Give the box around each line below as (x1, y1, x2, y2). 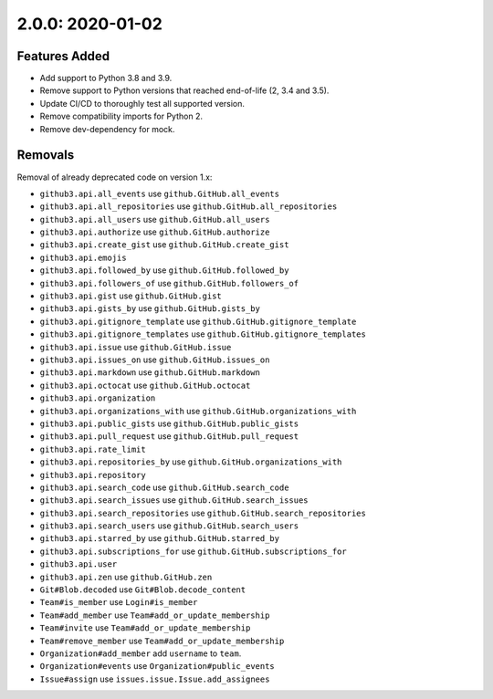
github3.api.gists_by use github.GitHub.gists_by (39, 303, 260, 314)
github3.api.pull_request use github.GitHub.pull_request (39, 431, 299, 442)
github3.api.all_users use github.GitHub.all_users (39, 214, 270, 224)
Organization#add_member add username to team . (39, 648, 242, 659)
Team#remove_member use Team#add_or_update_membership (39, 635, 285, 646)
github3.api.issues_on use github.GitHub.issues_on (39, 354, 270, 365)
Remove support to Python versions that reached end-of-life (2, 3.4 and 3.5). (39, 85, 330, 96)
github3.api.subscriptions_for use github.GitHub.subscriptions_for (39, 546, 347, 557)
